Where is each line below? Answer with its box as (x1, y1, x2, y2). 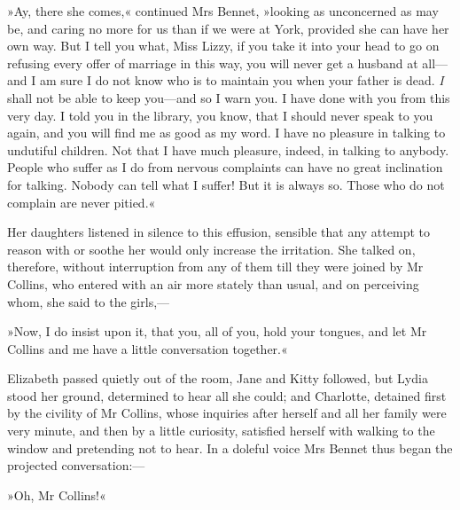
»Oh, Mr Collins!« (7, 485, 106, 504)
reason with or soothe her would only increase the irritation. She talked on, (7, 239, 416, 258)
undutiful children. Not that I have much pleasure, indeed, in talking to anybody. (7, 140, 449, 159)
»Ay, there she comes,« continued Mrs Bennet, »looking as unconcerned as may (7, 2, 439, 20)
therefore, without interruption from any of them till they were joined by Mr (7, 257, 424, 276)
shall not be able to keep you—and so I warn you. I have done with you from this (7, 88, 450, 106)
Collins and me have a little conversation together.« (7, 339, 288, 357)
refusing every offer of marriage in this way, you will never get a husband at (7, 53, 418, 72)
